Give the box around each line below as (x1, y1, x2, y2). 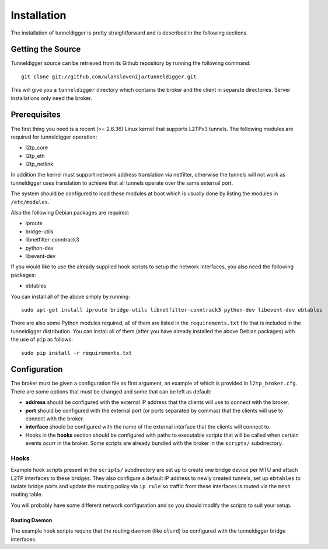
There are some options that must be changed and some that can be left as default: (11, 388, 212, 395)
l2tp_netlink (25, 161, 54, 168)
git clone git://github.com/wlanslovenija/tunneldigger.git (21, 73, 197, 80)
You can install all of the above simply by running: (11, 293, 131, 300)
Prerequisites (11, 110, 61, 120)
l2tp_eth (25, 152, 45, 159)
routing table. (11, 491, 43, 498)
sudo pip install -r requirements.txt (21, 350, 132, 356)
